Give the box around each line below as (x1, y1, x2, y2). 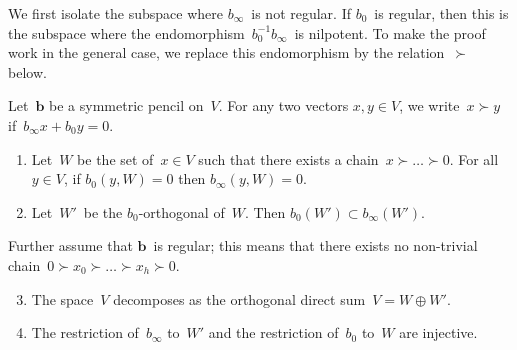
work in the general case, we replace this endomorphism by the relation (8, 42, 445, 63)
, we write (399, 95, 460, 116)
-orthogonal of (138, 201, 225, 222)
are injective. (399, 322, 478, 343)
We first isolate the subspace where (8, 3, 224, 23)
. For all (449, 148, 499, 169)
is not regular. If (251, 3, 352, 23)
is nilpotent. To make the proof (294, 22, 486, 43)
